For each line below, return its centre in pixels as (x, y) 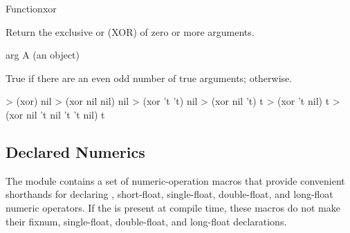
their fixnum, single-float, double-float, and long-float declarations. (146, 221)
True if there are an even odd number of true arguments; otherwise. (149, 78)
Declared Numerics (75, 151)
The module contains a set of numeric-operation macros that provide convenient (175, 180)
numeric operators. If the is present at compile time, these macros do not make (173, 207)
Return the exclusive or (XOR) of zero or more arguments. (130, 31)
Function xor (31, 8)
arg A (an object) (43, 55)
